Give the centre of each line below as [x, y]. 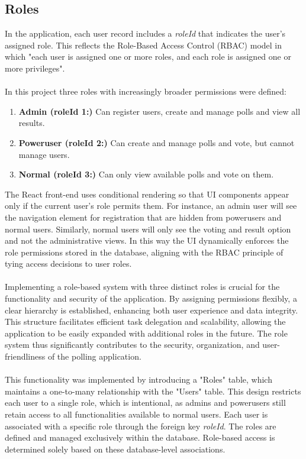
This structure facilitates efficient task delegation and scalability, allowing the [145, 321]
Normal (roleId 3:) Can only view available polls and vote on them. [146, 174]
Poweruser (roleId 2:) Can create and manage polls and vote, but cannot [157, 142]
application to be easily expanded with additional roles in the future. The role [146, 333]
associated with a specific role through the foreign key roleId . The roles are [141, 426]
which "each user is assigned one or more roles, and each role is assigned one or [148, 56]
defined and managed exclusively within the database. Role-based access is [140, 437]
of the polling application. [94, 356]
